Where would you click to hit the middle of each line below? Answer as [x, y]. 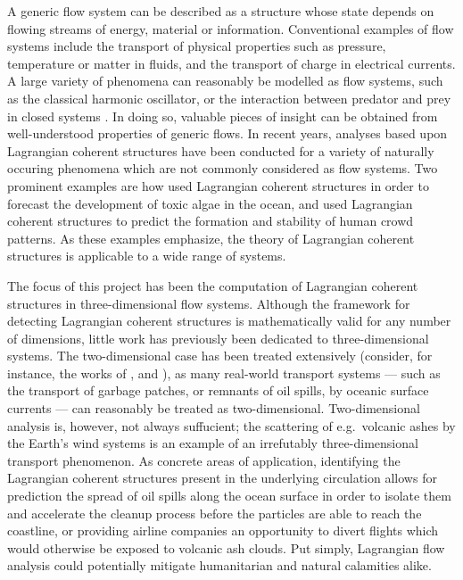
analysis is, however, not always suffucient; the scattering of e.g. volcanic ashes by [231, 425]
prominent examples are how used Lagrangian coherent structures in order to [218, 185]
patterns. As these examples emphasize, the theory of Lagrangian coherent [211, 238]
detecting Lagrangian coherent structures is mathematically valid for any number [229, 321]
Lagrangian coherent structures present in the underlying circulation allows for [222, 478]
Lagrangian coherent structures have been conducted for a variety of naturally [221, 150]
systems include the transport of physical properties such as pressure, [197, 46]
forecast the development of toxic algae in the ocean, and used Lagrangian [210, 203]
